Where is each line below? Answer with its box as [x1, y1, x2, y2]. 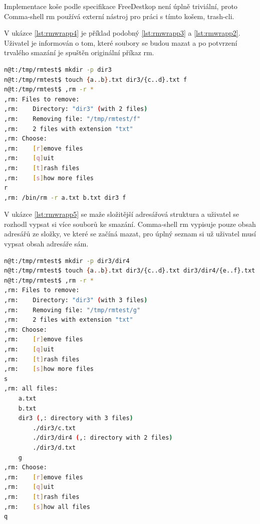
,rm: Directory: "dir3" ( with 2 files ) [4, 105, 148, 113]
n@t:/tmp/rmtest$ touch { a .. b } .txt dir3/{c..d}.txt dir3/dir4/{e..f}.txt [4, 267, 255, 275]
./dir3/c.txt [33, 424, 76, 432]
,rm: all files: [4, 385, 58, 392]
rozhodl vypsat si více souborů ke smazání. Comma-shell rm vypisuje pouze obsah [4, 218, 256, 229]
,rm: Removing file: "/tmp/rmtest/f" [4, 115, 141, 122]
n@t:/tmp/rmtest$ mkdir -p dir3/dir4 [4, 257, 130, 265]
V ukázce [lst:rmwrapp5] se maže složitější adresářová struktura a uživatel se [4, 209, 239, 219]
